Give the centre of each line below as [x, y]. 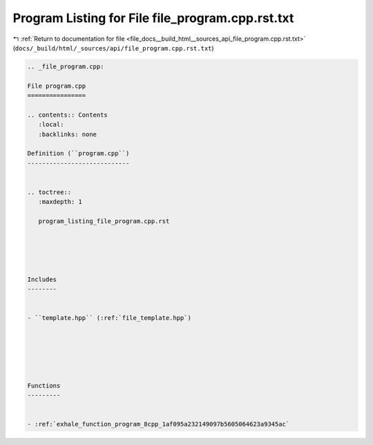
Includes [42, 279]
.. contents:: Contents [68, 115]
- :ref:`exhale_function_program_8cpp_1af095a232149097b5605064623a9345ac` [159, 424]
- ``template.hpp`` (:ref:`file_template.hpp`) [109, 318]
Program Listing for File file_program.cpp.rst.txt [153, 18]
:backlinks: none [67, 134]
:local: [51, 125]
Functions [44, 386]
